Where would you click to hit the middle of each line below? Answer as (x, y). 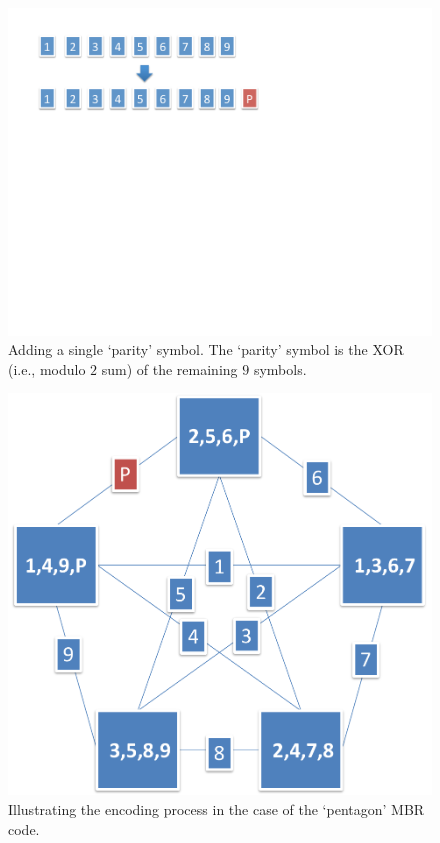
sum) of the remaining (169, 368)
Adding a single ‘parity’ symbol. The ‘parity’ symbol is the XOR (206, 349)
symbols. (280, 368)
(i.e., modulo (47, 368)
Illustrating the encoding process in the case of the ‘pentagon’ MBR (216, 808)
